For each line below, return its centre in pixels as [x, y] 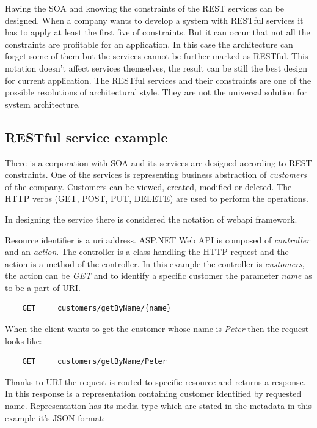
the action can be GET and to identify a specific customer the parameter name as [158, 275]
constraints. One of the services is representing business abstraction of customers [156, 175]
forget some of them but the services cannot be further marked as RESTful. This [157, 56]
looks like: [24, 340]
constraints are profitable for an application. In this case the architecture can [149, 44]
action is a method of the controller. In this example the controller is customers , [155, 263]
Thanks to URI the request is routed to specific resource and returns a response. [155, 381]
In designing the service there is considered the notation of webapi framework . [151, 219]
